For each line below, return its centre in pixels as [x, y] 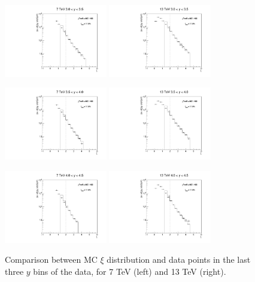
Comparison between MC [51, 259]
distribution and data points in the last [179, 259]
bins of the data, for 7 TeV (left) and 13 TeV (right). [130, 271]
